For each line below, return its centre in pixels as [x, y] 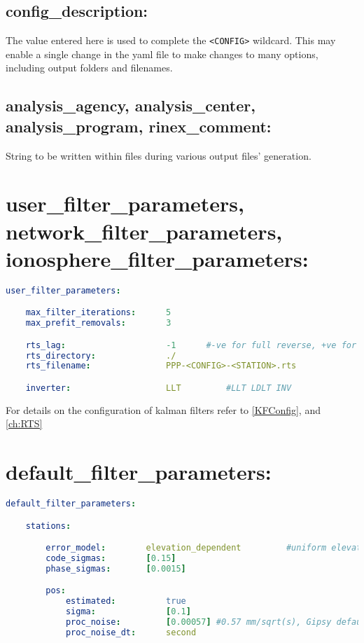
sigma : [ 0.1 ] [128, 612]
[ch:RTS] [24, 423]
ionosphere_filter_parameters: [157, 258]
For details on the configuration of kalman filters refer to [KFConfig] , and [163, 409]
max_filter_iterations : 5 [98, 313]
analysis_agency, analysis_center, [131, 105]
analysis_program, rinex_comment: [139, 126]
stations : [48, 526]
